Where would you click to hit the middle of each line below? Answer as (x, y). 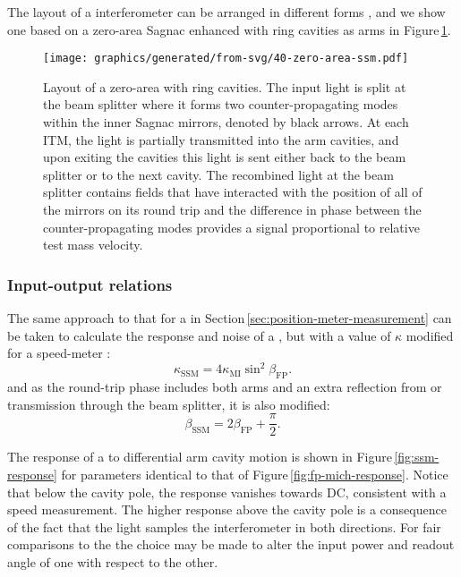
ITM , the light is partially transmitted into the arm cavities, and (221, 139)
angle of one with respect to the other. (113, 561)
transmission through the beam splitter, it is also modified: (169, 404)
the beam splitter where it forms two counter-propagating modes (221, 104)
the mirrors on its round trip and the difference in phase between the (232, 209)
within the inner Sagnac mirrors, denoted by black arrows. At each (226, 122)
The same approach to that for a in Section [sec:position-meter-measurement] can (230, 318)
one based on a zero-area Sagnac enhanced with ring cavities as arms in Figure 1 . (229, 29)
